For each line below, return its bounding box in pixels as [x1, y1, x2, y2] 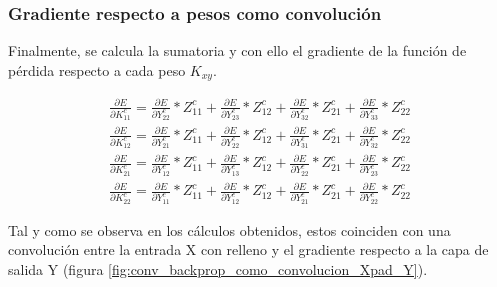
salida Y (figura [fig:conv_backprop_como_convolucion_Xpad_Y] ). [8, 258, 428, 279]
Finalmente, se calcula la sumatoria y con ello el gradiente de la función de [8, 40, 467, 61]
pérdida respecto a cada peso [8, 59, 186, 80]
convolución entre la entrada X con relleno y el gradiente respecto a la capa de [8, 239, 489, 260]
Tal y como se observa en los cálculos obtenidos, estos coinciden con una [8, 219, 451, 240]
